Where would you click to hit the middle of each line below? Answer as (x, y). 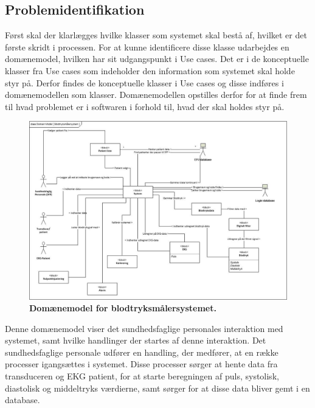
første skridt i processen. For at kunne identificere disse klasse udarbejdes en (147, 47)
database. (22, 400)
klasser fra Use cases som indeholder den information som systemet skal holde (150, 70)
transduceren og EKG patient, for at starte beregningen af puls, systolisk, (142, 376)
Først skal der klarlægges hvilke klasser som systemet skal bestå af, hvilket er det (156, 35)
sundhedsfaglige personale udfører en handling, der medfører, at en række (142, 352)
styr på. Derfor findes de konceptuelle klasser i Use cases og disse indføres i (144, 82)
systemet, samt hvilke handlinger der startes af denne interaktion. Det (136, 340)
